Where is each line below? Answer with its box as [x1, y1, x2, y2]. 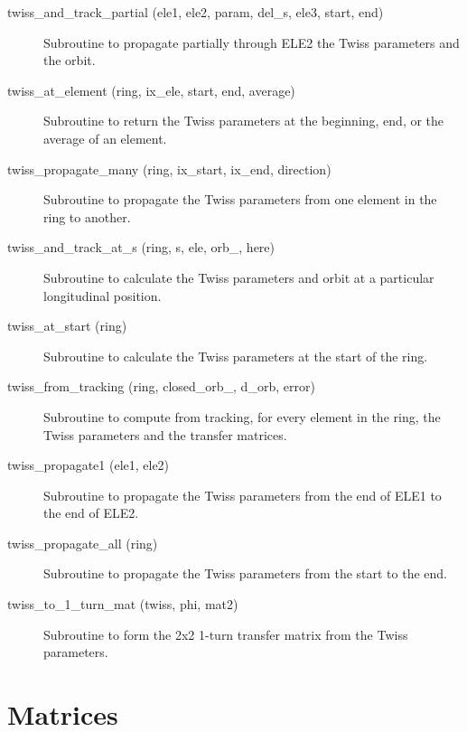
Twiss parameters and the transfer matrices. [43, 425, 287, 444]
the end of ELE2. [43, 503, 139, 522]
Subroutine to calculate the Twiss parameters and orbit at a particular [43, 267, 434, 286]
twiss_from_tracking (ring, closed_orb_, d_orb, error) [7, 377, 315, 396]
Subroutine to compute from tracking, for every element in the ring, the [43, 407, 441, 426]
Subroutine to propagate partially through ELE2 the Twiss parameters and [43, 33, 460, 52]
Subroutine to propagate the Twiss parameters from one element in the [43, 190, 437, 209]
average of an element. [43, 128, 167, 147]
